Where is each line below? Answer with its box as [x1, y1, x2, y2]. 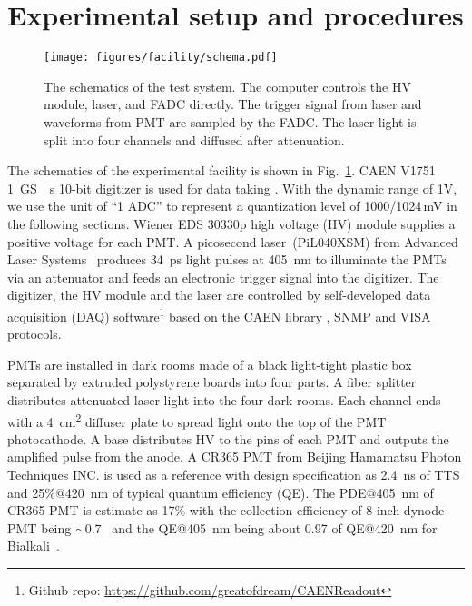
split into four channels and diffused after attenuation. [44, 130, 345, 149]
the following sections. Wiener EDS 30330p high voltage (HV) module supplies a [7, 214, 456, 233]
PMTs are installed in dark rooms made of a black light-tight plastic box [7, 354, 412, 373]
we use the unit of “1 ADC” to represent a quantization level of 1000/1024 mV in [7, 196, 457, 215]
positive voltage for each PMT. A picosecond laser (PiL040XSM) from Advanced [7, 232, 458, 251]
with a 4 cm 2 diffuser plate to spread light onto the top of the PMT [7, 409, 387, 431]
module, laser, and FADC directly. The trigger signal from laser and [44, 94, 422, 114]
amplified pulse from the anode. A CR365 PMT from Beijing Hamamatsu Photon [7, 447, 462, 466]
